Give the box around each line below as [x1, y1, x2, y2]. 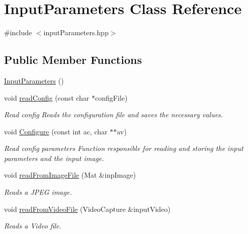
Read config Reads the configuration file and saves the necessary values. [4, 109, 223, 120]
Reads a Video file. [4, 220, 61, 231]
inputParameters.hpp [43, 27, 109, 38]
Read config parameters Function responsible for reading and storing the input [4, 143, 243, 153]
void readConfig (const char [4, 92, 90, 103]
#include [4, 27, 32, 38]
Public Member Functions [4, 52, 142, 67]
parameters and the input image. [4, 152, 104, 163]
